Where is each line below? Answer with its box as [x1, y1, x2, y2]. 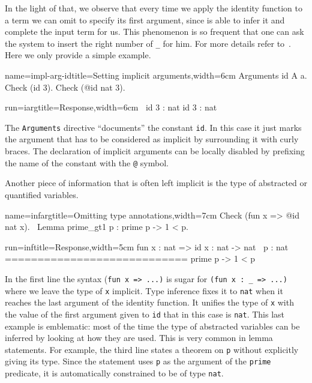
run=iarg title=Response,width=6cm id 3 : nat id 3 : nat [5, 101, 217, 113]
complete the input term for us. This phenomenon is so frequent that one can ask [5, 25, 304, 38]
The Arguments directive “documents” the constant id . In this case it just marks [5, 121, 302, 133]
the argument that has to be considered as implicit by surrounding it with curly [5, 133, 299, 145]
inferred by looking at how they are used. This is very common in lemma [5, 331, 273, 344]
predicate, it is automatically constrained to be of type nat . [5, 367, 224, 379]
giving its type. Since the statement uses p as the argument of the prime [5, 355, 271, 367]
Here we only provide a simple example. [5, 49, 151, 61]
